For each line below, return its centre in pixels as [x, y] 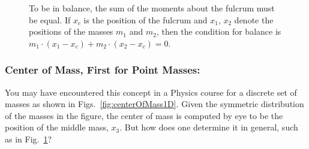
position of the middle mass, [57, 127]
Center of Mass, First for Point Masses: [103, 70]
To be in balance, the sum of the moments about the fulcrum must [152, 8]
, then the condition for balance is [219, 31]
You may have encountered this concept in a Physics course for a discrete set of [151, 92]
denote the [254, 19]
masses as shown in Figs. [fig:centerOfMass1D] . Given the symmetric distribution [154, 104]
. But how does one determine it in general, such [209, 127]
